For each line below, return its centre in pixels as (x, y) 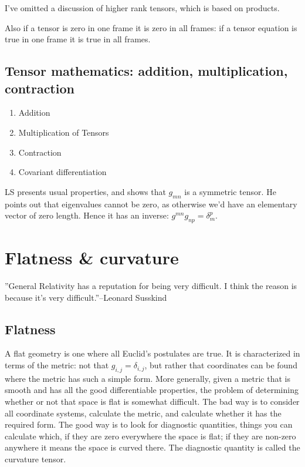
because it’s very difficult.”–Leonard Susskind (86, 297)
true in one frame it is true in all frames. (78, 39)
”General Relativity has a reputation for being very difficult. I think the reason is (151, 286)
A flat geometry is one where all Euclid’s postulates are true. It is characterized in (152, 353)
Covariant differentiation (62, 172)
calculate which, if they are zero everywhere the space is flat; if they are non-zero (150, 436)
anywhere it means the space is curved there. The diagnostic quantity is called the (152, 447)
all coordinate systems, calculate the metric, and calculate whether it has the (143, 413)
